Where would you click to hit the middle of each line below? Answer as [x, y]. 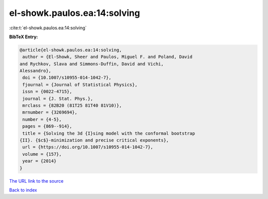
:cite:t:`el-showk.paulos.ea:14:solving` [48, 28]
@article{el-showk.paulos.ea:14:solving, [71, 50]
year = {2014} [39, 161]
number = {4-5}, [42, 119]
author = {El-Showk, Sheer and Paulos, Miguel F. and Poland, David [107, 57]
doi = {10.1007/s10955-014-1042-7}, [67, 78]
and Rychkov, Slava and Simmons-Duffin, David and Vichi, [92, 64]
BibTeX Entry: [24, 37]
